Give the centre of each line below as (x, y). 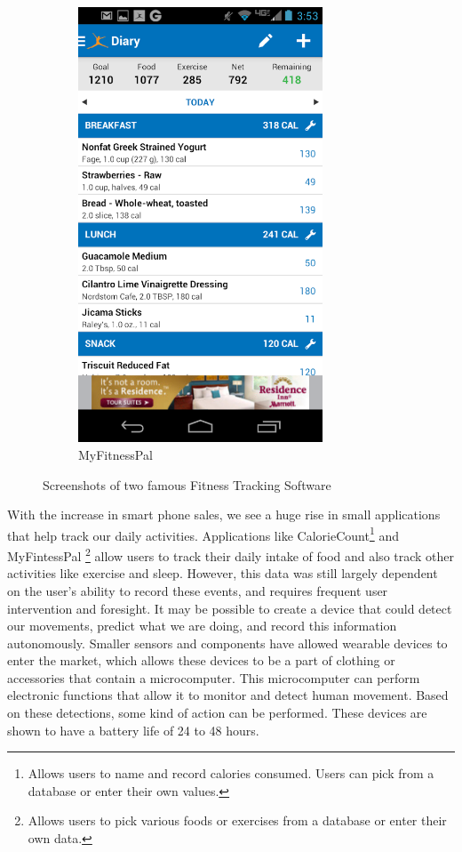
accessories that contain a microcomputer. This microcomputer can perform (214, 677)
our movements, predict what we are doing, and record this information (202, 626)
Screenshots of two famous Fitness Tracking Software (187, 484)
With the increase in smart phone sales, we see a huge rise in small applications (224, 514)
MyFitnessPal (115, 455)
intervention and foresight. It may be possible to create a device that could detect (230, 608)
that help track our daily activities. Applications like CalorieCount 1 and (203, 534)
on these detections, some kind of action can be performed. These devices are (217, 713)
